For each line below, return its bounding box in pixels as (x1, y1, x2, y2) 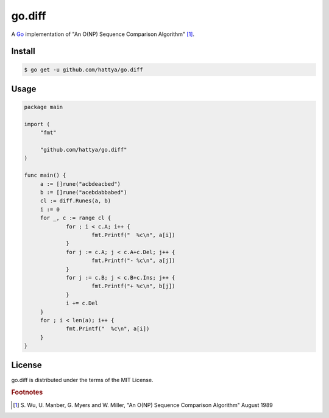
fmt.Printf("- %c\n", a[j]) (91, 257, 175, 264)
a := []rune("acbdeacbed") (40, 180, 121, 187)
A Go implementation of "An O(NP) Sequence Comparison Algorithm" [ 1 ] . (11, 30, 195, 38)
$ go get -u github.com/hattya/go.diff (24, 66, 143, 73)
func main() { (24, 172, 66, 179)
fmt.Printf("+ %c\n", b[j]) (91, 283, 175, 289)
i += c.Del (66, 300, 99, 307)
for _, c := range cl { (40, 214, 111, 222)
